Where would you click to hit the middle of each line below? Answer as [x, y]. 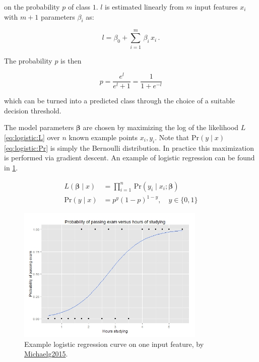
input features [216, 7]
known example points [103, 137]
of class [79, 7]
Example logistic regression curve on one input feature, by [114, 344]
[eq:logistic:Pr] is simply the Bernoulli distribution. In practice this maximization [129, 147]
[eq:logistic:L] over [32, 137]
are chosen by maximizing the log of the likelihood [161, 127]
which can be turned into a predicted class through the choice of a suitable [120, 101]
